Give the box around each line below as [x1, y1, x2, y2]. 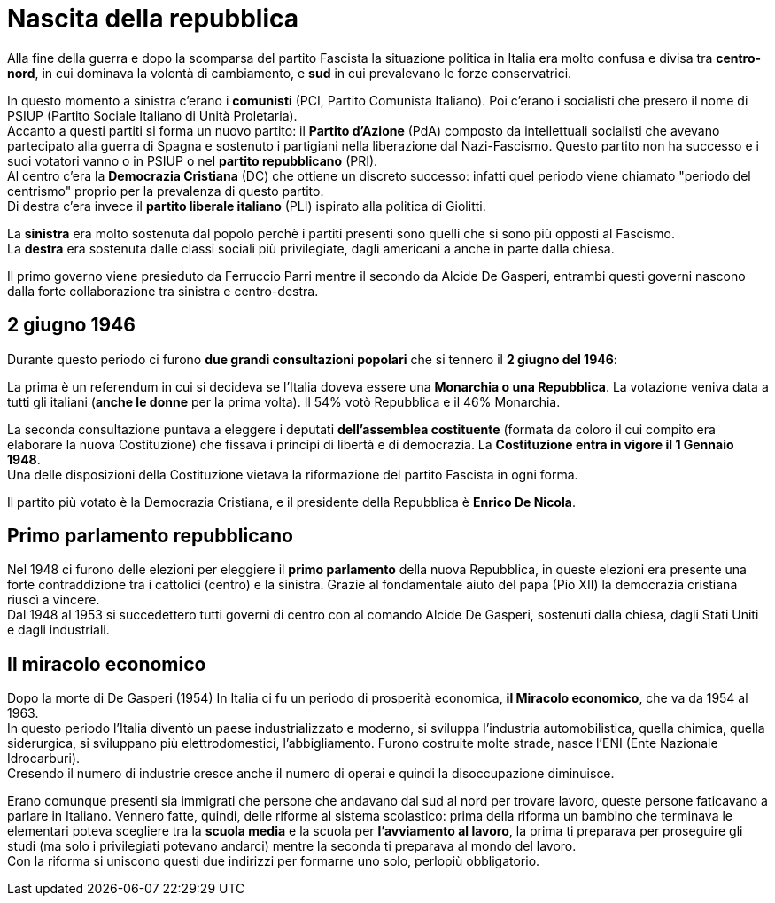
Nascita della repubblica [7, 4, 298, 34]
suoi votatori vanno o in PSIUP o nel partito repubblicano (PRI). [7, 152, 378, 168]
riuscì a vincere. [7, 592, 100, 608]
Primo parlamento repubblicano [7, 525, 293, 548]
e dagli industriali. [7, 622, 110, 638]
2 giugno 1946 [7, 314, 136, 337]
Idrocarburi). [7, 751, 81, 767]
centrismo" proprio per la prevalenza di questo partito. [7, 183, 324, 199]
